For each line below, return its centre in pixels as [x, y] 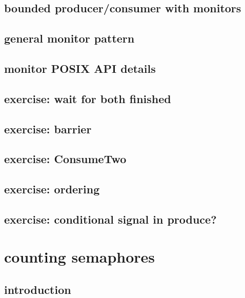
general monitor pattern [69, 38]
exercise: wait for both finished [88, 98]
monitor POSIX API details [80, 68]
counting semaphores [80, 257]
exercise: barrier [48, 128]
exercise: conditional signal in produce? [110, 219]
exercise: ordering [52, 189]
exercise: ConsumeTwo [65, 159]
